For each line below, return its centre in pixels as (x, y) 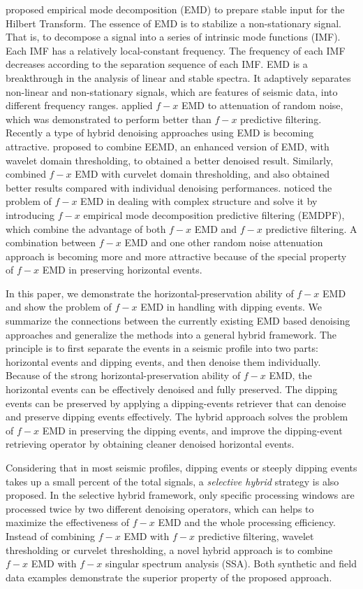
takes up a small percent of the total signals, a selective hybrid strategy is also (172, 481)
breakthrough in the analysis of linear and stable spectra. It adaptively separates (178, 77)
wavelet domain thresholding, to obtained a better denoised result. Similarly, (170, 160)
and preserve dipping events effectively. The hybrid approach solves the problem (177, 417)
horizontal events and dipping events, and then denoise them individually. (163, 361)
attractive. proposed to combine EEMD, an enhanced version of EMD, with (168, 146)
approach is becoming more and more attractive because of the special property (176, 256)
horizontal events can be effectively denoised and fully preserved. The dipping (172, 389)
